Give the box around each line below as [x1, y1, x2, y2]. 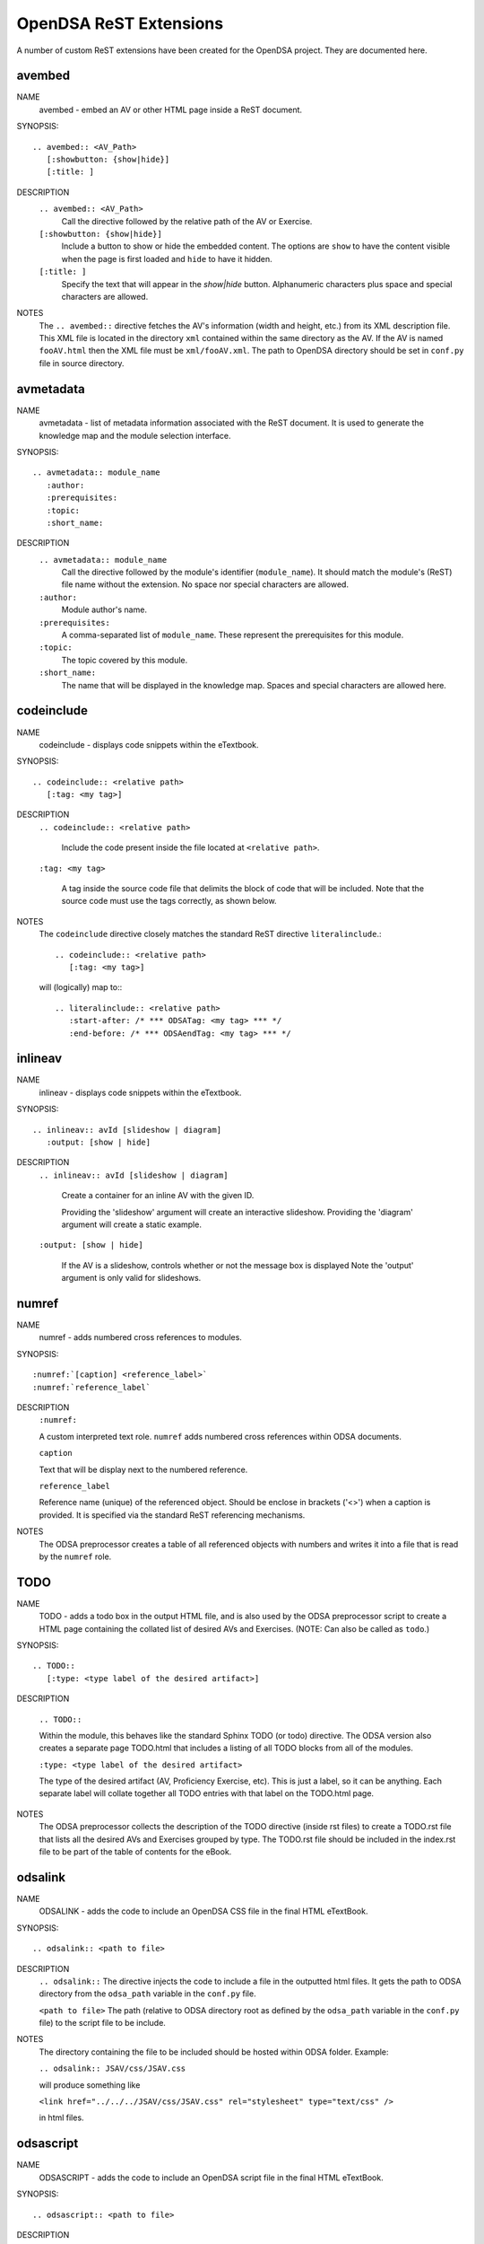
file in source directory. [39, 357, 125, 368]
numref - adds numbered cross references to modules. [39, 1332, 242, 1343]
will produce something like [39, 2079, 141, 2091]
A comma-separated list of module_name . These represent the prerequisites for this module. [61, 629, 404, 641]
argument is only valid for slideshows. [61, 1273, 202, 1284]
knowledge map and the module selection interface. [39, 430, 232, 441]
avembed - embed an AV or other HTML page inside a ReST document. [39, 104, 303, 115]
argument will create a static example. [61, 1219, 202, 1230]
